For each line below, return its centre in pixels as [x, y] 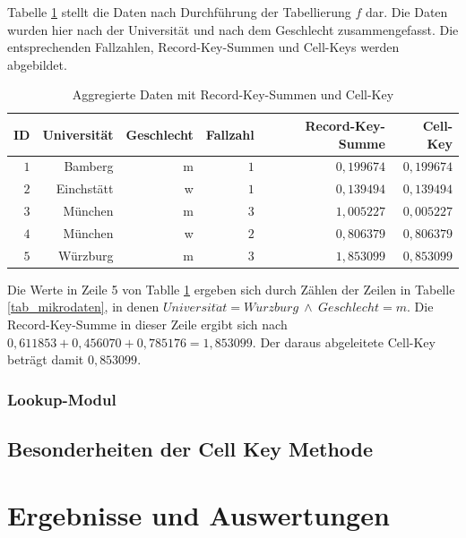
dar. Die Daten [406, 12]
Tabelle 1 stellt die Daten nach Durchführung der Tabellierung [179, 12]
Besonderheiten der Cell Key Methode [190, 449]
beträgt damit [46, 359]
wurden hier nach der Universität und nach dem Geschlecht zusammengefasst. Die [233, 29]
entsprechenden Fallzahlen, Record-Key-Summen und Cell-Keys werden [203, 47]
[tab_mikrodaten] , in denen [83, 307]
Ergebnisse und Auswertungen [198, 514]
